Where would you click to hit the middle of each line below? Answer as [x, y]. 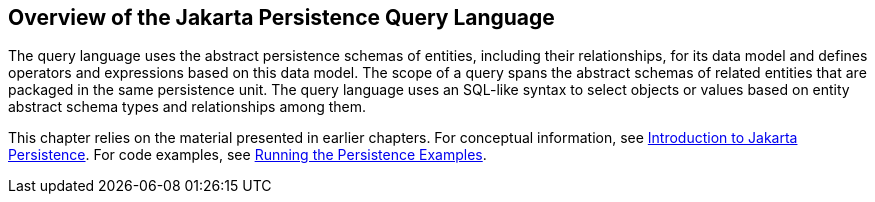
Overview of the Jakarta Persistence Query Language [281, 17]
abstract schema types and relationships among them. [187, 107]
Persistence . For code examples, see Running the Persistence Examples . [247, 155]
